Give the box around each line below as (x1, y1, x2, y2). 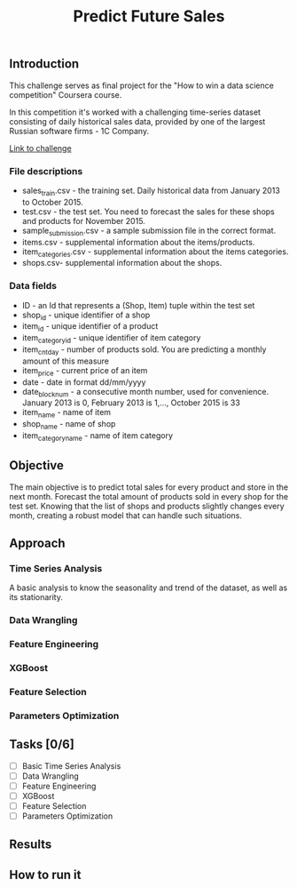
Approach (9, 535, 66, 550)
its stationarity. (9, 592, 64, 603)
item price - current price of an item (21, 364, 148, 378)
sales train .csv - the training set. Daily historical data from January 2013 (21, 185, 281, 197)
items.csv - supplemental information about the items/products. (21, 236, 255, 247)
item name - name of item (21, 407, 112, 420)
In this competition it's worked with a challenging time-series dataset (9, 107, 262, 117)
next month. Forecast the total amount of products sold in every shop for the (9, 491, 289, 501)
